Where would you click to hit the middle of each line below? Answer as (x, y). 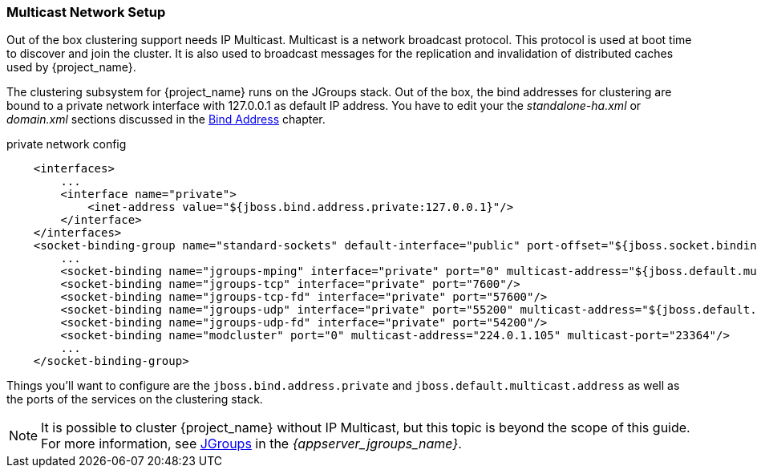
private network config (67, 144)
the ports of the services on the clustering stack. (135, 399)
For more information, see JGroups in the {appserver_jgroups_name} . (251, 444)
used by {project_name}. (71, 67)
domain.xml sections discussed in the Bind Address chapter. (166, 120)
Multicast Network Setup (86, 12)
